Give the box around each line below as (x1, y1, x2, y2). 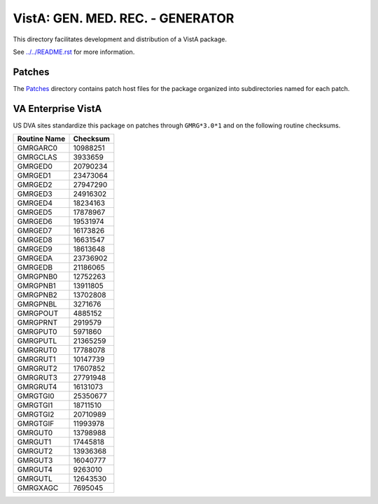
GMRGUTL (17, 474, 52, 484)
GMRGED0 (17, 162, 52, 171)
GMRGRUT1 (17, 354, 56, 364)
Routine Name (17, 134, 66, 143)
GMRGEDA (17, 253, 53, 263)
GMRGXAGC (17, 483, 59, 493)
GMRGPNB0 (17, 272, 58, 281)
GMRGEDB (17, 262, 52, 272)
